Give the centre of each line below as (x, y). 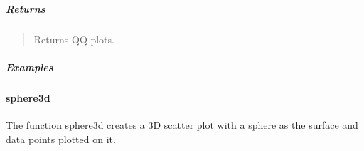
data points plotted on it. (61, 139)
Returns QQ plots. (74, 39)
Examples (30, 67)
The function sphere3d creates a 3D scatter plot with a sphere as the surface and (182, 124)
